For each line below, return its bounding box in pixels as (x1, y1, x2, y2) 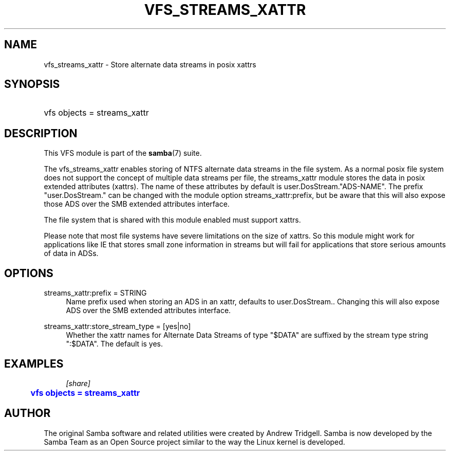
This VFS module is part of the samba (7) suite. (44, 149, 202, 158)
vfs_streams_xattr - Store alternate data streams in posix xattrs (44, 60, 256, 69)
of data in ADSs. (44, 249, 99, 258)
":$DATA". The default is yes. (66, 339, 163, 349)
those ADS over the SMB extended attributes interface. (44, 199, 230, 209)
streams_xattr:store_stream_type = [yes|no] (44, 322, 191, 331)
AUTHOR (4, 407, 51, 420)
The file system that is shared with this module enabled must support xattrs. (44, 215, 301, 225)
